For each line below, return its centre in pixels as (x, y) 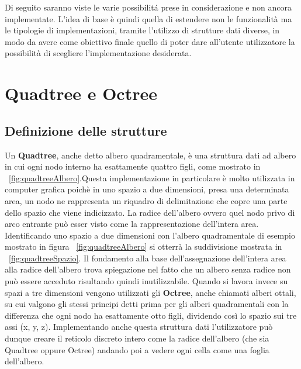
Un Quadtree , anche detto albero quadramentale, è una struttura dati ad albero (150, 155)
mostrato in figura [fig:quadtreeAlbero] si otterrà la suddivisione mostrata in (143, 246)
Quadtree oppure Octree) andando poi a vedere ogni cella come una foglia (137, 349)
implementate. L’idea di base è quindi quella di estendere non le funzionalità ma (148, 18)
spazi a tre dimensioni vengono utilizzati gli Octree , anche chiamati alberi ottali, (150, 292)
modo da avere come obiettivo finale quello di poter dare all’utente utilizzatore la (150, 41)
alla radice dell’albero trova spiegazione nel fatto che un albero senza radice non (148, 269)
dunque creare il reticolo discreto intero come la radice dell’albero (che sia (137, 338)
